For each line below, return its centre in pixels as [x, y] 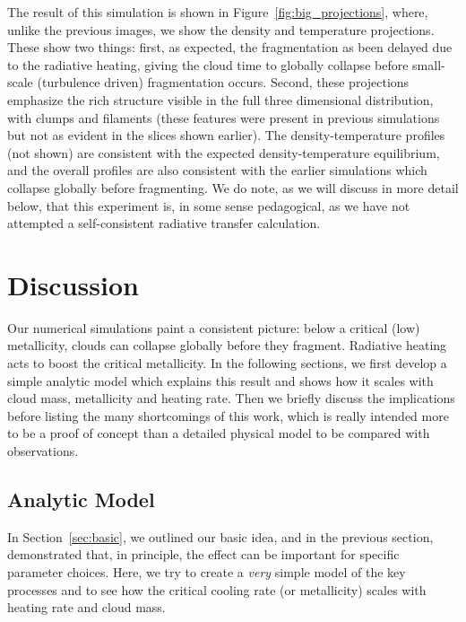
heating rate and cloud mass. [86, 607]
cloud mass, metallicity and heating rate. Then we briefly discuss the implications [231, 398]
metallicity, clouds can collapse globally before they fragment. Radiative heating [227, 345]
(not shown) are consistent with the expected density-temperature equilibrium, [224, 152]
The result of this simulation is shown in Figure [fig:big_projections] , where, [218, 12]
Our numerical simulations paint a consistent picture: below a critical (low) [214, 327]
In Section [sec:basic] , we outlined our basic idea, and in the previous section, [220, 536]
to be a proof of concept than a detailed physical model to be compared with [219, 433]
